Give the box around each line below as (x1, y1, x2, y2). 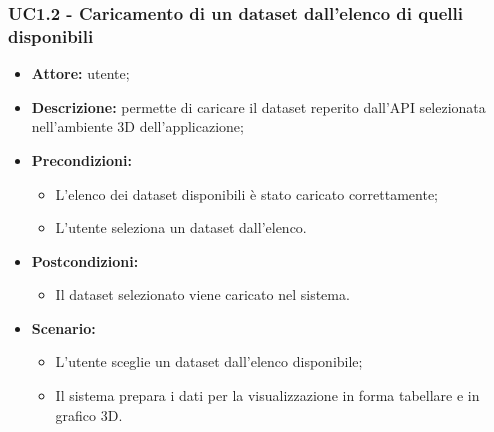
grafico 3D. (55, 404, 123, 425)
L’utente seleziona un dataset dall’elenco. (55, 217, 307, 238)
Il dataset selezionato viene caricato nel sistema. (55, 284, 350, 305)
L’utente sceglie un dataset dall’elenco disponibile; (55, 351, 363, 372)
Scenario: (31, 317, 96, 338)
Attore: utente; (31, 63, 130, 84)
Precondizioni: (31, 149, 132, 170)
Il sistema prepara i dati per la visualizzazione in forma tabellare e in (55, 385, 480, 406)
